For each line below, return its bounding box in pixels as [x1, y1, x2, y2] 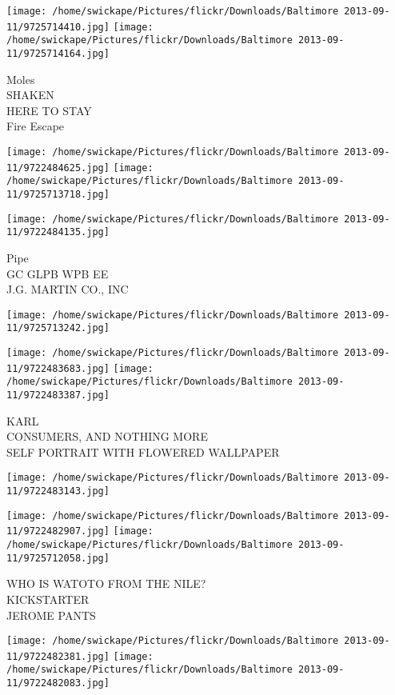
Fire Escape [6, 118, 65, 134]
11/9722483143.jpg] [6, 485, 110, 497]
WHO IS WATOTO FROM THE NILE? [6, 575, 206, 592]
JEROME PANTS [6, 606, 96, 623]
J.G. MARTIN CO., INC [6, 281, 129, 298]
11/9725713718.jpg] [6, 188, 110, 200]
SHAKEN [6, 86, 54, 103]
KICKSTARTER [6, 590, 90, 607]
